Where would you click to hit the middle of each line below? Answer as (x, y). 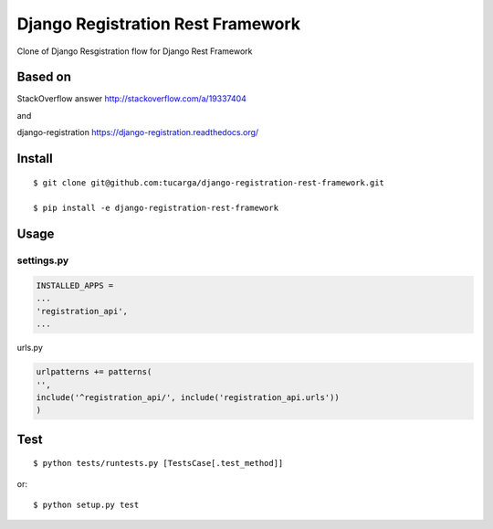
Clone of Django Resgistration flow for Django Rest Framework (135, 51)
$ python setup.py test (86, 505)
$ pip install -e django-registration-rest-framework (156, 208)
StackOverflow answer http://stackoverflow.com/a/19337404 (131, 99)
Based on (44, 77)
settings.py (43, 260)
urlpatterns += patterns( (94, 372)
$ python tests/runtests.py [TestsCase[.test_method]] (158, 463)
